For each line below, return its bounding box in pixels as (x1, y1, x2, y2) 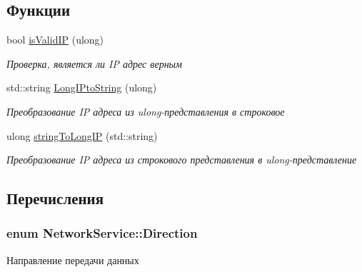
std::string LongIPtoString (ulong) (6, 80, 157, 95)
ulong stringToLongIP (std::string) (6, 128, 158, 143)
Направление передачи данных (6, 252, 139, 267)
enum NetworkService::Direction (6, 224, 198, 242)
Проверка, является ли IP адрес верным (6, 56, 182, 71)
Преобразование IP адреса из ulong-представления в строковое (6, 104, 285, 119)
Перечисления (6, 187, 104, 209)
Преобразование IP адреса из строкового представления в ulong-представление (6, 152, 357, 167)
